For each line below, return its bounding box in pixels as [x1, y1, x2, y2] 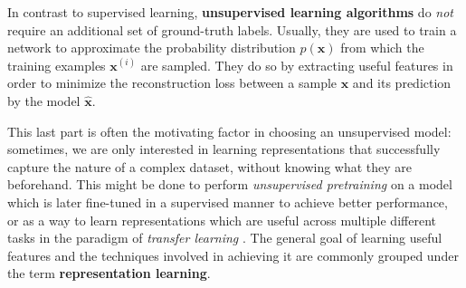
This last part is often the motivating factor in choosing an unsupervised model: [7, 121, 452, 140]
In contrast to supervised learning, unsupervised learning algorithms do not [7, 3, 453, 21]
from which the [340, 38, 424, 57]
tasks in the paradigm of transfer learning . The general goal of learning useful [7, 228, 442, 247]
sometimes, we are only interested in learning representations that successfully [7, 139, 441, 158]
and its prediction [352, 73, 452, 92]
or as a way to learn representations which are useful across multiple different [7, 210, 436, 229]
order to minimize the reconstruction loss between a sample [7, 73, 338, 92]
